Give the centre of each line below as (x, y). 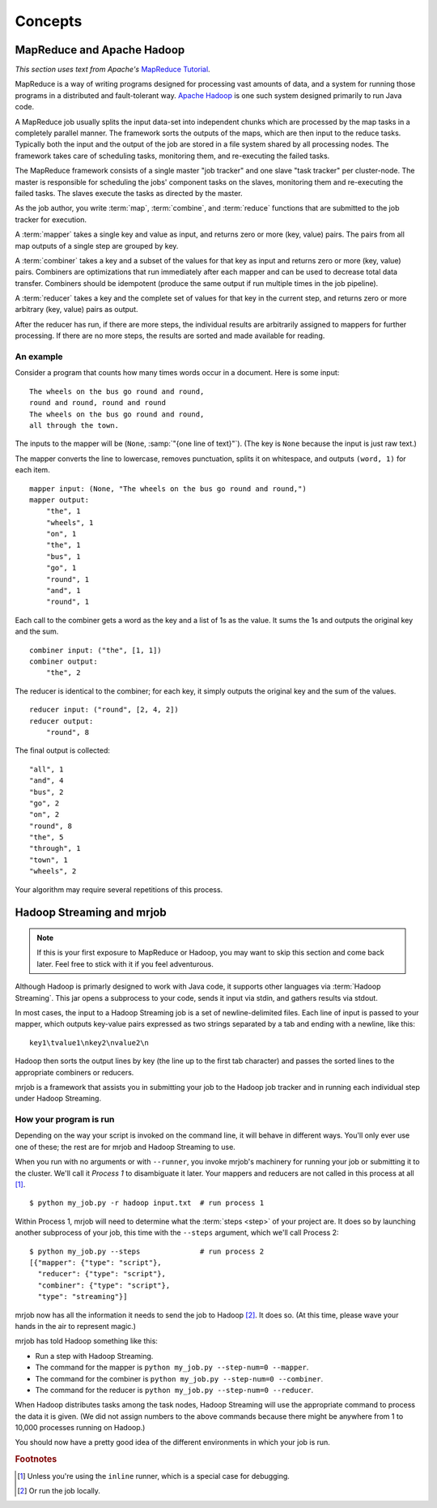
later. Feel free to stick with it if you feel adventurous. (125, 963)
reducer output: (62, 721)
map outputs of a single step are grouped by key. (97, 246)
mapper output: (59, 500)
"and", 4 (47, 781)
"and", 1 (63, 591)
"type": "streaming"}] (83, 1297)
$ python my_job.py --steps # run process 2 (147, 1251)
